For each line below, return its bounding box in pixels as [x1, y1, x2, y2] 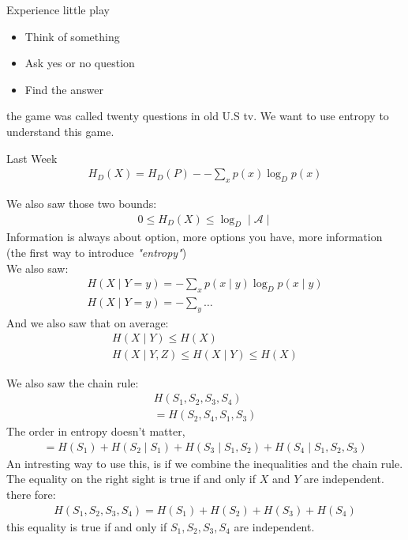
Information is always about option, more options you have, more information [6, 228, 383, 245]
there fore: [6, 485, 56, 502]
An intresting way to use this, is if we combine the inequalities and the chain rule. [6, 455, 403, 471]
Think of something [24, 28, 120, 44]
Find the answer [24, 81, 103, 97]
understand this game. [6, 123, 114, 139]
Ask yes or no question [24, 55, 135, 71]
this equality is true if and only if [6, 518, 167, 534]
